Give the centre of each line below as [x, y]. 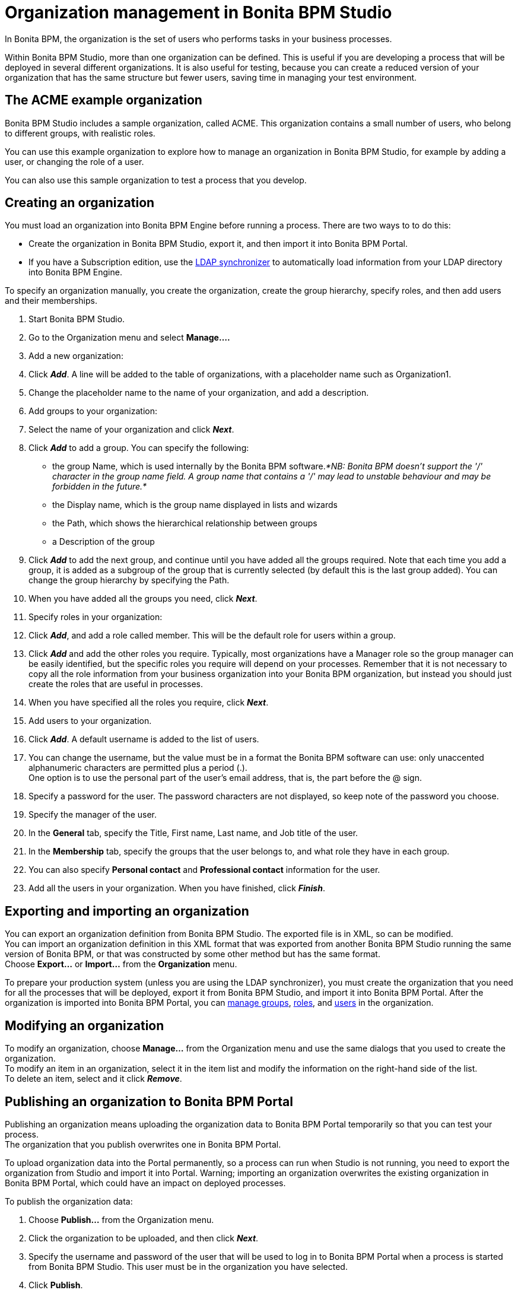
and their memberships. [51, 301]
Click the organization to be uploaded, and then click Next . [144, 1238]
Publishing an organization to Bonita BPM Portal [149, 1101]
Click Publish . [56, 1285]
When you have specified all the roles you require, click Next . [149, 703]
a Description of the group [104, 542]
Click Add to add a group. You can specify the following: [139, 448]
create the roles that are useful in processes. [116, 684]
